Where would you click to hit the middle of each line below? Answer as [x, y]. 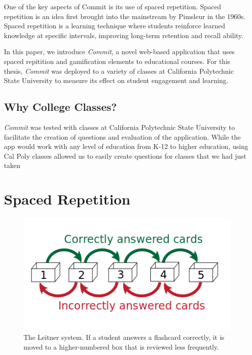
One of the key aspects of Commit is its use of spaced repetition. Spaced [113, 6]
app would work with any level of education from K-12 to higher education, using [126, 146]
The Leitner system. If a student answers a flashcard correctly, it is [124, 337]
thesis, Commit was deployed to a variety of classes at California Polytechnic [119, 71]
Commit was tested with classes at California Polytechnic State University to [120, 127]
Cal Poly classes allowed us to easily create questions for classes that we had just [125, 156]
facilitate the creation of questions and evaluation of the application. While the [123, 136]
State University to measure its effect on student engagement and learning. [116, 80]
